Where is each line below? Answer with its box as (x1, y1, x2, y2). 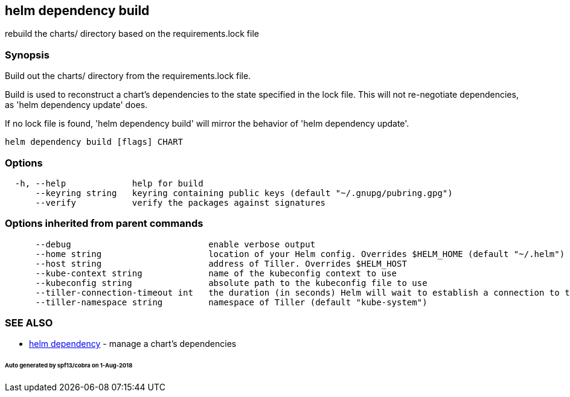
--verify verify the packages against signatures (35, 197, 326, 208)
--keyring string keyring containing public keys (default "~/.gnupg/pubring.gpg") (35, 188, 453, 198)
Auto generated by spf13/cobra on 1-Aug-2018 (5, 362, 133, 369)
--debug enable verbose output (35, 239, 316, 249)
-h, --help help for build (14, 178, 203, 188)
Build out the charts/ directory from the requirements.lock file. (5, 71, 251, 81)
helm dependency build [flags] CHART (5, 137, 184, 147)
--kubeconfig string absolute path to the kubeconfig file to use (35, 278, 427, 288)
